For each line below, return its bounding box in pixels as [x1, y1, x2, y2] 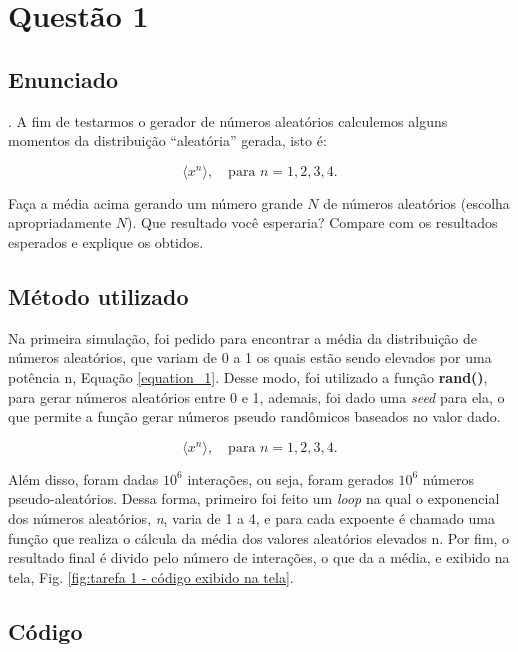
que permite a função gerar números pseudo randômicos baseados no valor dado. [8, 406, 501, 427]
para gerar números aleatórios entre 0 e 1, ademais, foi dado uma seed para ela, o [8, 386, 505, 407]
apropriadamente [8, 212, 112, 233]
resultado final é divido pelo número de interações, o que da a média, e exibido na [8, 547, 510, 568]
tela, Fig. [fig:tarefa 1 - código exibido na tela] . [8, 566, 294, 587]
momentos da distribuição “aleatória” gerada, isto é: [8, 130, 327, 151]
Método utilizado [8, 280, 189, 311]
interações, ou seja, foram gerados [187, 468, 394, 489]
